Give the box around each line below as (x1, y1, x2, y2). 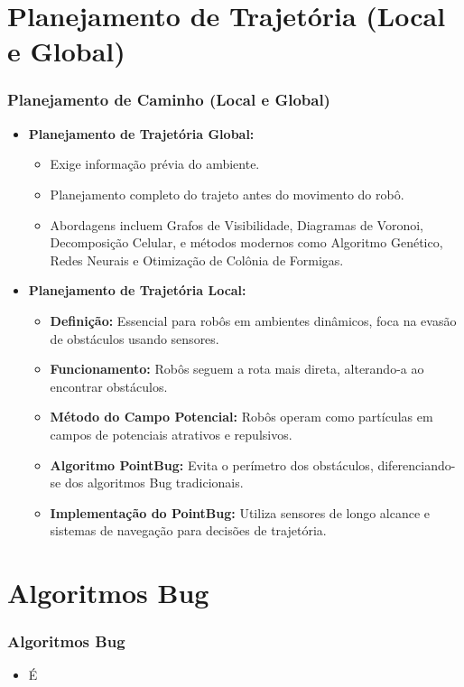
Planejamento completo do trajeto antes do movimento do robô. (50, 184, 404, 203)
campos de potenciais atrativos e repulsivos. (50, 424, 292, 443)
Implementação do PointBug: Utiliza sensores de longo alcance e (50, 503, 431, 522)
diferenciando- (377, 455, 456, 474)
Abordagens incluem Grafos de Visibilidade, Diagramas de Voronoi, (50, 215, 423, 234)
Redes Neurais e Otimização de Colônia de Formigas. (50, 250, 344, 269)
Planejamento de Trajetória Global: (28, 124, 255, 143)
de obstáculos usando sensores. (50, 329, 219, 348)
